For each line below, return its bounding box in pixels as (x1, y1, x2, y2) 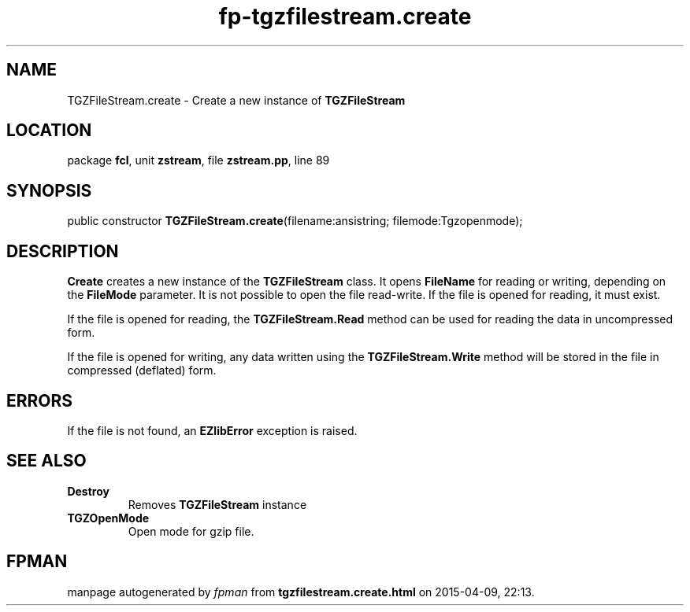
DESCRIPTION (6, 241, 119, 261)
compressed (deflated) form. (67, 363, 217, 378)
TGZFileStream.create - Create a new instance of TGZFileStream (67, 93, 406, 107)
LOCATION (6, 120, 92, 141)
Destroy (67, 484, 109, 498)
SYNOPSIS (6, 180, 92, 201)
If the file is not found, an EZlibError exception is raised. (67, 423, 358, 437)
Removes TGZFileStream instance (128, 497, 307, 511)
